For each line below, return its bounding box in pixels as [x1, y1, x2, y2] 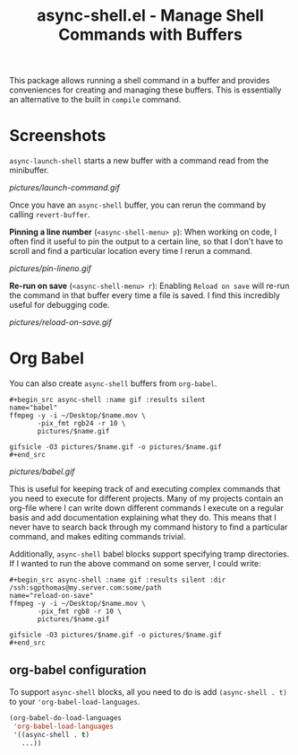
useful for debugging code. [9, 300, 110, 311]
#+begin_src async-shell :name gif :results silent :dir [9, 575, 226, 584]
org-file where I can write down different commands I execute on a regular [9, 503, 284, 514]
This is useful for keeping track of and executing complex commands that [9, 484, 281, 495]
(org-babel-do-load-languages [9, 713, 123, 723]
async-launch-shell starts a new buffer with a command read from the [9, 155, 269, 166]
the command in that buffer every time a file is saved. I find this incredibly [9, 290, 280, 301]
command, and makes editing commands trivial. [9, 531, 186, 542]
